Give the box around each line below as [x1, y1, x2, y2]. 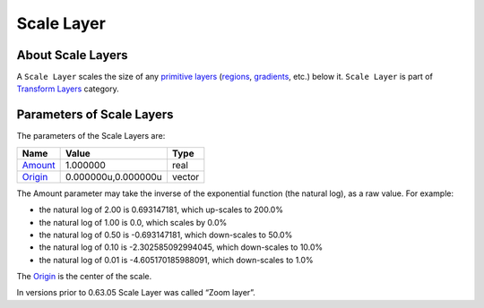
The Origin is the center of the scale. [16, 271, 152, 282]
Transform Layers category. [16, 83, 120, 94]
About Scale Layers [16, 47, 129, 63]
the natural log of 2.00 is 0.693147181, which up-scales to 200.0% [39, 204, 284, 215]
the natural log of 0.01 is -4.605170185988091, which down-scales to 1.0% [39, 254, 314, 265]
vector [171, 170, 200, 183]
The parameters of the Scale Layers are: [16, 131, 166, 141]
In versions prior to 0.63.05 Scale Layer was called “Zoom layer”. [16, 287, 255, 298]
